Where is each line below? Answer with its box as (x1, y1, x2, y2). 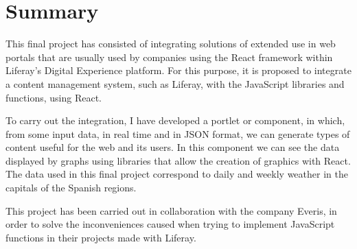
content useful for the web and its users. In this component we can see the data (5, 140, 340, 154)
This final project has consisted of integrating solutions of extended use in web (5, 36, 336, 51)
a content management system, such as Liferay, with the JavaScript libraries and (5, 76, 345, 91)
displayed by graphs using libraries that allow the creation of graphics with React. (5, 153, 351, 167)
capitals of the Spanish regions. (5, 180, 137, 195)
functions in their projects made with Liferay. (5, 230, 196, 244)
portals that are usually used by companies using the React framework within (5, 49, 333, 64)
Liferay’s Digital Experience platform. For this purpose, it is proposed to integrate (5, 63, 352, 78)
